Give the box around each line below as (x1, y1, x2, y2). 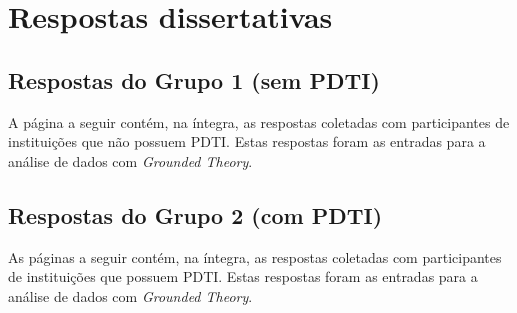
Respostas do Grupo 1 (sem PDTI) (8, 64, 380, 95)
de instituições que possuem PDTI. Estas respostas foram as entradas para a (8, 266, 478, 287)
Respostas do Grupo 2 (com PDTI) (8, 199, 383, 230)
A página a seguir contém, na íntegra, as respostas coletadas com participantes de (8, 111, 510, 132)
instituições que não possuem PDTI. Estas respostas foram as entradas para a (8, 131, 486, 152)
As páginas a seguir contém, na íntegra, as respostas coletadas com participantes (8, 246, 502, 267)
